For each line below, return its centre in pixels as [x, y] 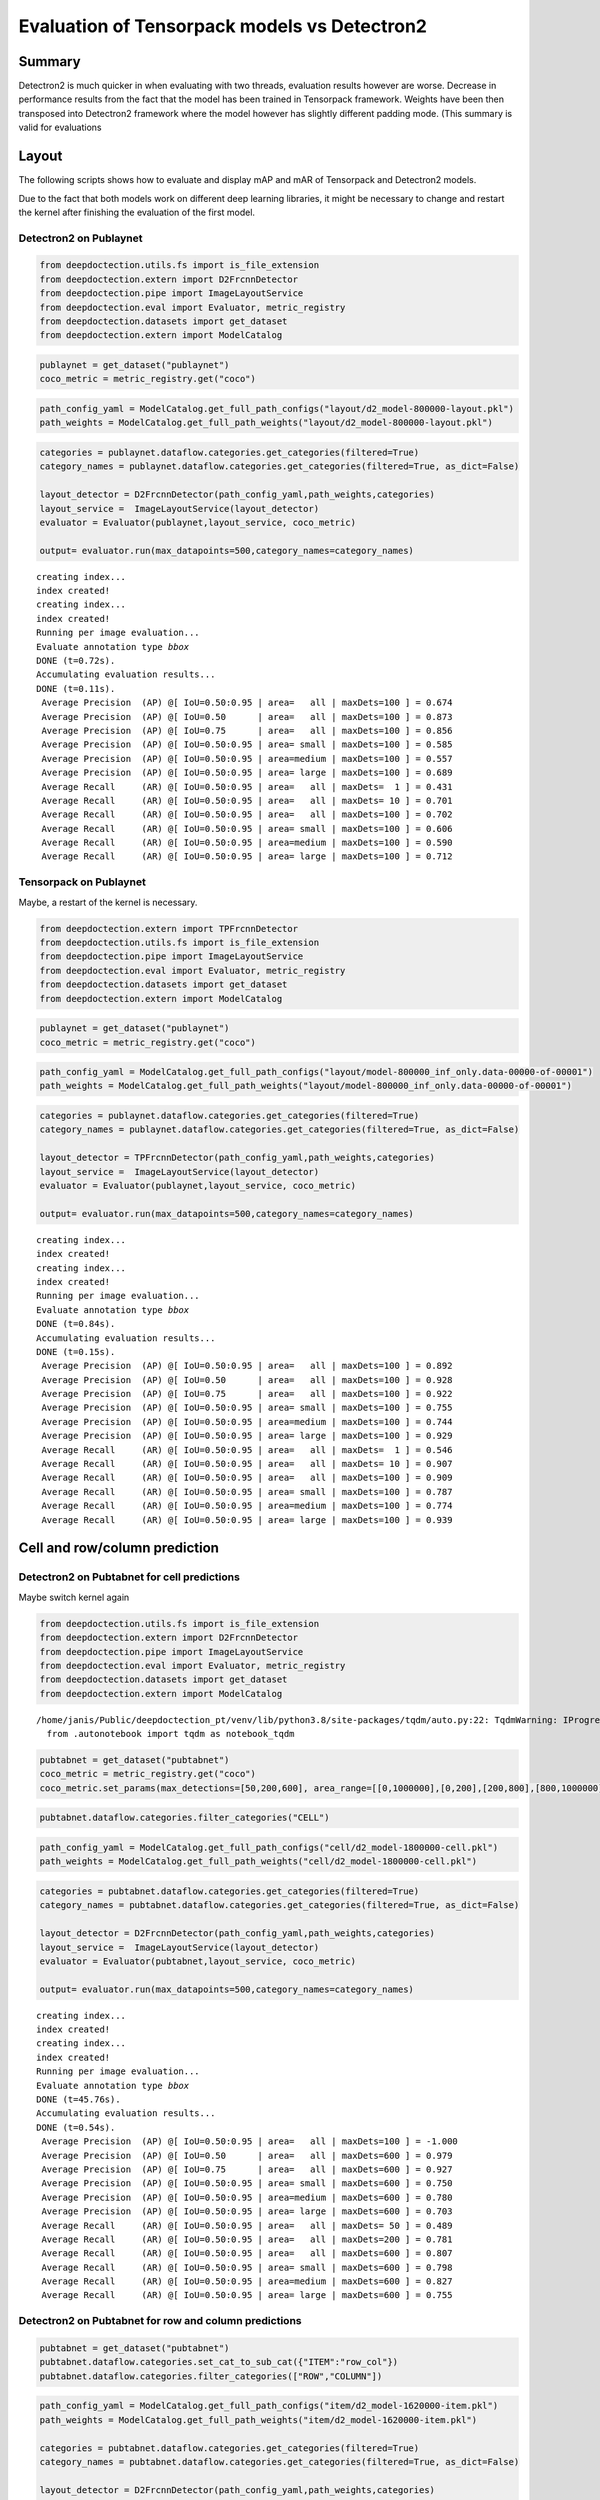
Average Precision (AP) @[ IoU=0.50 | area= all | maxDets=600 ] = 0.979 [247, 2155]
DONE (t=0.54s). [76, 2127]
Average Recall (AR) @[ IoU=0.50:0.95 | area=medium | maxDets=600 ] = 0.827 [247, 2281]
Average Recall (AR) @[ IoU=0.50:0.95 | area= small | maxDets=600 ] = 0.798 [247, 2267]
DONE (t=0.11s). [76, 688]
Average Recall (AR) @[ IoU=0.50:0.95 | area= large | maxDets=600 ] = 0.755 [247, 2295]
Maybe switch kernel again [74, 1597]
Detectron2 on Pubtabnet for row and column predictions [160, 2321]
